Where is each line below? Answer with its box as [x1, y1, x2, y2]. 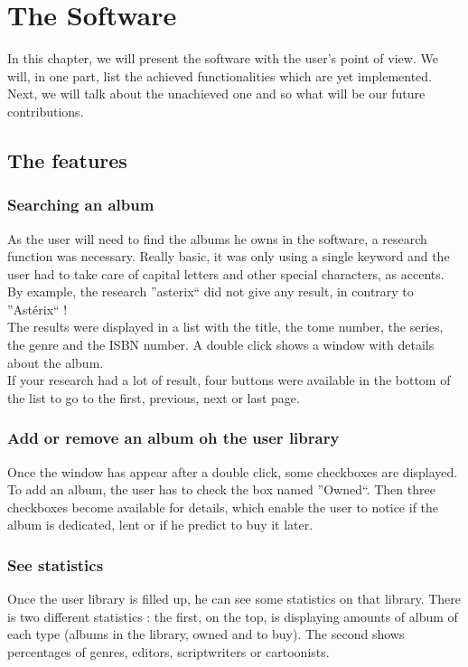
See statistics [7, 553, 104, 576]
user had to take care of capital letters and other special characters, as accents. [7, 264, 445, 283]
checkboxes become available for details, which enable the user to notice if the [7, 497, 439, 516]
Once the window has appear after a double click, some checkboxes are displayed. [7, 462, 458, 481]
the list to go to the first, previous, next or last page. [7, 388, 300, 407]
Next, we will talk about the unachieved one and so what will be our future [7, 84, 426, 103]
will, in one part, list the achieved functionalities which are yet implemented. [7, 66, 433, 85]
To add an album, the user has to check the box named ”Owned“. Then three [7, 480, 435, 499]
